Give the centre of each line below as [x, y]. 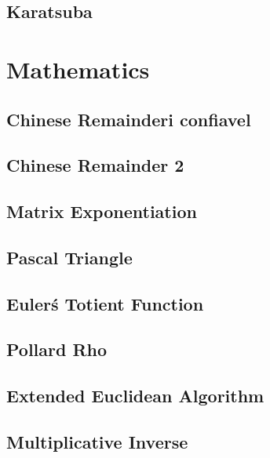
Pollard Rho [57, 349]
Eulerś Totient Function [105, 303]
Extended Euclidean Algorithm [135, 396]
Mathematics [78, 69]
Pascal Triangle [69, 257]
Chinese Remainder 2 [95, 165]
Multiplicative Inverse [97, 442]
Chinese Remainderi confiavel [129, 119]
